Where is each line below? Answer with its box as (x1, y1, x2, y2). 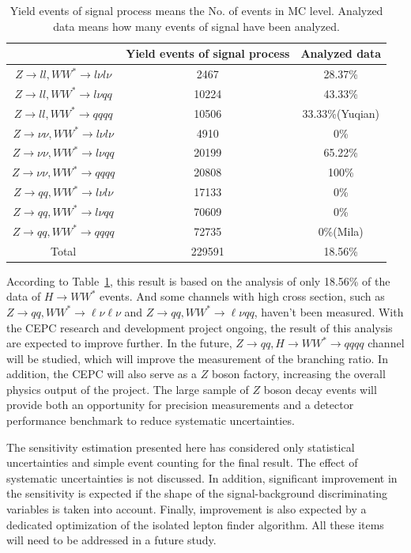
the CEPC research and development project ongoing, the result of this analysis (6, 319, 393, 335)
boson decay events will (263, 381, 377, 397)
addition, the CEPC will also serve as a (6, 366, 197, 382)
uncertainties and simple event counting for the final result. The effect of (6, 454, 358, 471)
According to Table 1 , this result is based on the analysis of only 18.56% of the (6, 272, 390, 289)
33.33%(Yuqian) (302, 104, 380, 121)
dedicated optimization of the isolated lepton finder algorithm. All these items (6, 516, 384, 532)
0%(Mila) (318, 222, 364, 239)
